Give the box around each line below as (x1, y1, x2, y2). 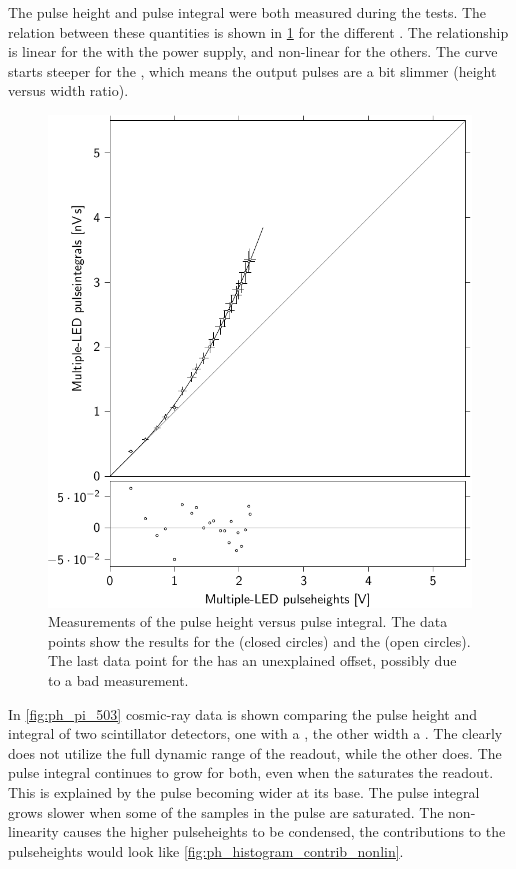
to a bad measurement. (48, 670, 189, 691)
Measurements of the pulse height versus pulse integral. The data (48, 611, 448, 632)
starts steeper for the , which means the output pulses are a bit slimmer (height (8, 60, 497, 81)
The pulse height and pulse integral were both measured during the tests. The (8, 2, 487, 22)
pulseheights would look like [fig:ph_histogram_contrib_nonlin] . (8, 840, 404, 861)
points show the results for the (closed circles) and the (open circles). (48, 630, 471, 651)
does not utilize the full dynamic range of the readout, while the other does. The (8, 742, 502, 763)
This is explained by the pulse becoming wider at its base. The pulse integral (8, 782, 480, 803)
